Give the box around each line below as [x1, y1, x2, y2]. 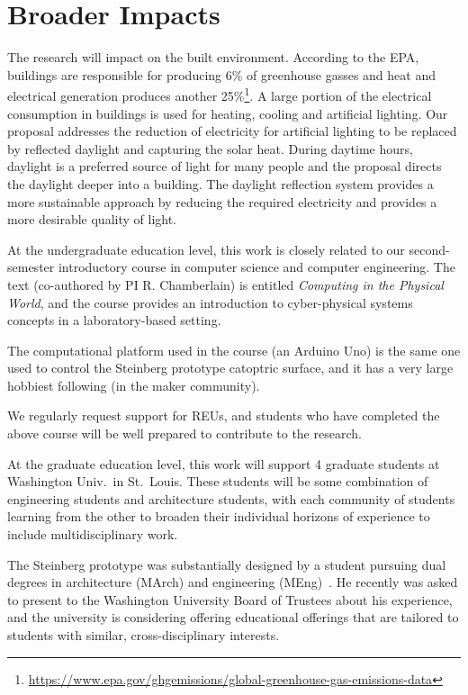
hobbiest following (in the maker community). [7, 375, 260, 394]
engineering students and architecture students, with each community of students [7, 489, 455, 508]
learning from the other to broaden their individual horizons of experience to [7, 507, 430, 526]
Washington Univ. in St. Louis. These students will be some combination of [7, 472, 428, 491]
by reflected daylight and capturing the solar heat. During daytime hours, [7, 139, 413, 158]
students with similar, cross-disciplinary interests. [7, 626, 280, 644]
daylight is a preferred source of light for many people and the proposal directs [7, 157, 442, 176]
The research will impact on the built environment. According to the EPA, [7, 48, 419, 67]
